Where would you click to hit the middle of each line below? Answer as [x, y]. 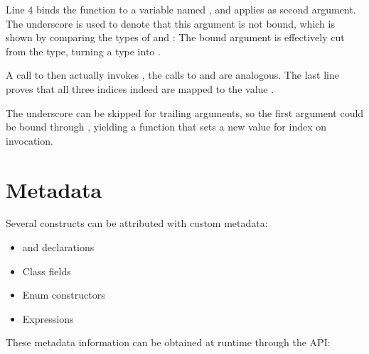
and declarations [58, 247]
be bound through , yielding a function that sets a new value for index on [166, 127]
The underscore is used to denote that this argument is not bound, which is [170, 23]
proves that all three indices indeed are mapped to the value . [140, 88]
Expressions [48, 318]
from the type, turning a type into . [83, 51]
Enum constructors [64, 295]
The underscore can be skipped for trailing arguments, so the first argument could [185, 112]
